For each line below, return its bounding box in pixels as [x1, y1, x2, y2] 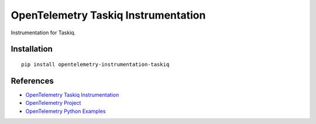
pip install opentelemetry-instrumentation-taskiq [21, 61, 170, 68]
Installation [11, 44, 53, 54]
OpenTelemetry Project [25, 100, 81, 107]
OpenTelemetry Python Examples [25, 108, 106, 115]
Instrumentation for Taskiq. [11, 29, 76, 36]
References [11, 76, 54, 86]
